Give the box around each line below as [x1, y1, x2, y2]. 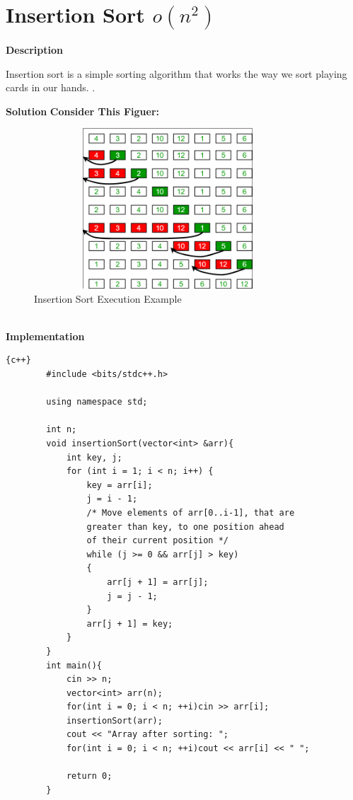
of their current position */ [86, 535, 228, 546]
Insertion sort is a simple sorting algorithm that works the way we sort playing [6, 66, 347, 81]
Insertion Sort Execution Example [34, 291, 182, 306]
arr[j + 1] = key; [86, 618, 173, 629]
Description [6, 42, 64, 57]
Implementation [6, 328, 85, 343]
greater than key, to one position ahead [86, 521, 284, 532]
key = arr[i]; [86, 480, 153, 490]
